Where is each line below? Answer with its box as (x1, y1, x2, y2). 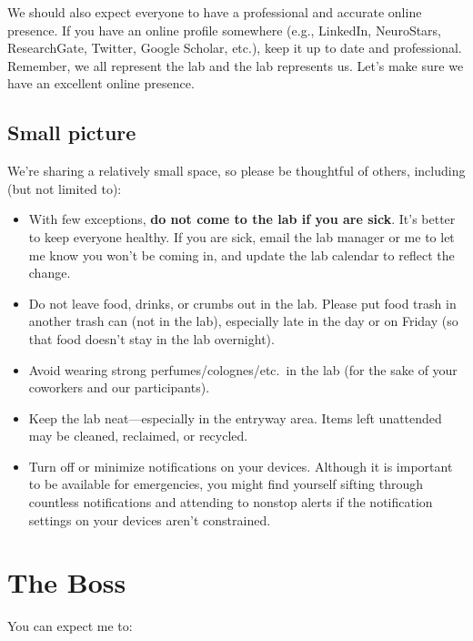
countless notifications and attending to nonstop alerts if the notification (28, 493, 433, 512)
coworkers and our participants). (28, 378, 210, 397)
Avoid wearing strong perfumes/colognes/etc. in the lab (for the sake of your (28, 360, 458, 379)
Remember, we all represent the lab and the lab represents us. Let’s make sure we (7, 56, 464, 75)
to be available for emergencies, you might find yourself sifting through (28, 474, 424, 493)
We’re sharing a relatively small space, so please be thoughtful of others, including (7, 161, 466, 180)
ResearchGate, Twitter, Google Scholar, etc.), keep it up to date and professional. (7, 38, 462, 57)
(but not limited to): (7, 178, 122, 198)
